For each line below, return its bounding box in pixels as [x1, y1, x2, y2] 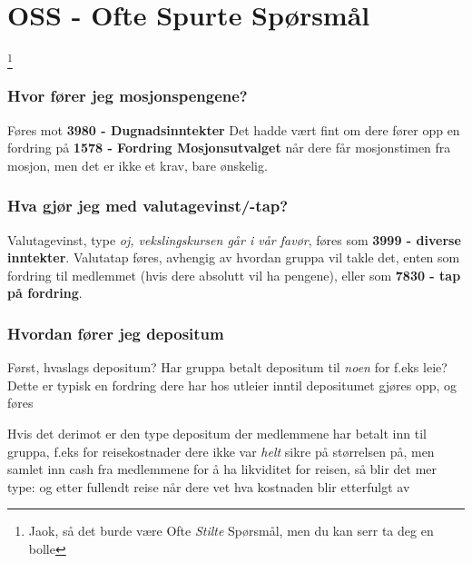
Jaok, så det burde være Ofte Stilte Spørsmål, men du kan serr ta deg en [28, 521, 434, 540]
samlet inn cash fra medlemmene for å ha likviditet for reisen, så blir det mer [7, 459, 438, 479]
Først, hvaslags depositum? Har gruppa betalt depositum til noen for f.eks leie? [7, 358, 447, 377]
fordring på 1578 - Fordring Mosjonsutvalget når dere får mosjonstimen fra [7, 138, 451, 157]
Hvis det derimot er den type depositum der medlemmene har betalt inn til [7, 424, 427, 443]
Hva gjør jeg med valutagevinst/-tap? [7, 194, 289, 217]
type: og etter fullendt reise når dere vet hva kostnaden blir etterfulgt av [7, 477, 410, 496]
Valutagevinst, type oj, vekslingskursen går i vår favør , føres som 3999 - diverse [7, 230, 461, 249]
